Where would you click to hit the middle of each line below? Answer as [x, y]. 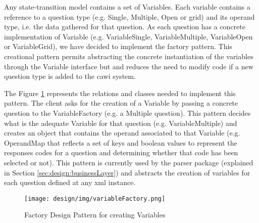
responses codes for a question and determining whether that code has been [121, 152]
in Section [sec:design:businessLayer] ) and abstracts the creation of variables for [127, 172]
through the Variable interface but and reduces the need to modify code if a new [129, 66]
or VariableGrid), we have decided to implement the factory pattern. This [118, 46]
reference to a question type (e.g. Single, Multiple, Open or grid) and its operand [129, 16]
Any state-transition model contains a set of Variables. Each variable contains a [127, 7]
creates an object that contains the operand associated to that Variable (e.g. [122, 133]
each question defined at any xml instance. [70, 182]
